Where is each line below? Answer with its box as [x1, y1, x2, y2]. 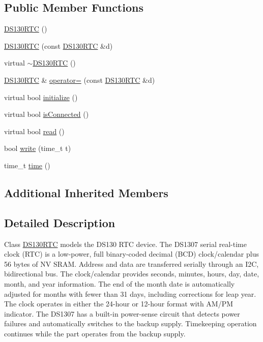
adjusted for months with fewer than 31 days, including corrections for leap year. [4, 288, 256, 299]
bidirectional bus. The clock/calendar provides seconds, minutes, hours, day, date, [4, 268, 259, 279]
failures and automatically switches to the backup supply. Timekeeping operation [4, 318, 257, 329]
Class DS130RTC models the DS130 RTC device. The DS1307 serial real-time [4, 238, 247, 249]
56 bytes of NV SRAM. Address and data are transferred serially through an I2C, [4, 258, 259, 269]
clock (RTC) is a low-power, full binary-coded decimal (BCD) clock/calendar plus [4, 248, 259, 259]
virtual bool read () [4, 126, 65, 136]
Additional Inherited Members [4, 184, 168, 200]
